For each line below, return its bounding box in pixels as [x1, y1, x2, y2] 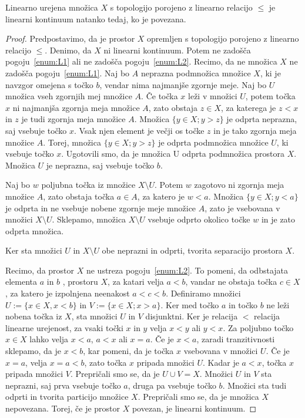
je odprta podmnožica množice [158, 136, 269, 148]
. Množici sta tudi [222, 379, 287, 391]
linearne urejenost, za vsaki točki [5, 321, 123, 333]
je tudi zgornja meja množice [21, 113, 126, 125]
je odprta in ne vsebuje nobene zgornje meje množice [5, 201, 196, 214]
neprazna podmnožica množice [140, 66, 251, 79]
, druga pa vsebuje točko [128, 379, 216, 391]
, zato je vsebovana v [205, 201, 280, 214]
